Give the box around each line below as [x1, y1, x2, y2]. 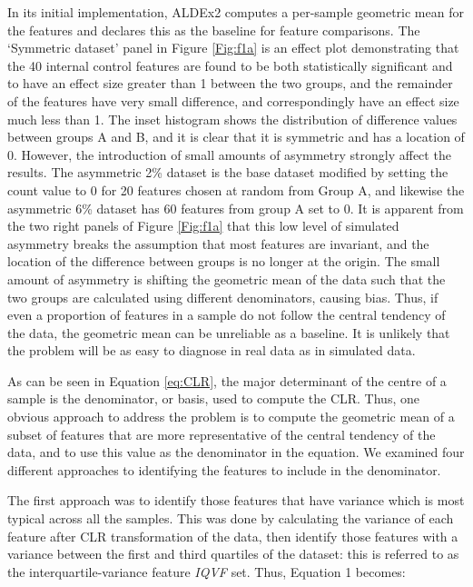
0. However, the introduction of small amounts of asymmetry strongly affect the [7, 144, 451, 164]
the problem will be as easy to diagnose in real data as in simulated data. [7, 341, 416, 360]
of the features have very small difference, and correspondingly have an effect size [7, 91, 459, 110]
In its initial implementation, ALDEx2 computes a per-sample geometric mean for [7, 3, 464, 21]
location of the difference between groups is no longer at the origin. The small [7, 252, 440, 271]
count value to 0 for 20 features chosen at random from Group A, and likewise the [7, 180, 465, 199]
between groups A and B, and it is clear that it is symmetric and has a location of [7, 127, 465, 146]
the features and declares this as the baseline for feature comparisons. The [7, 20, 420, 39]
